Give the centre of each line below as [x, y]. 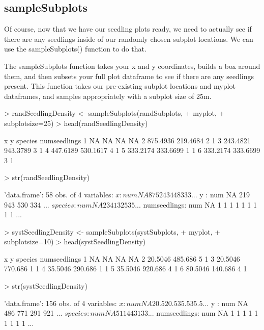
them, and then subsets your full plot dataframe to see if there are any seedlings [129, 76]
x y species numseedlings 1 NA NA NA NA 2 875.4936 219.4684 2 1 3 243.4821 [127, 140]
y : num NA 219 [225, 194]
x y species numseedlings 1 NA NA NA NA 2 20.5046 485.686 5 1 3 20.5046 [122, 258]
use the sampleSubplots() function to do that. [75, 49]
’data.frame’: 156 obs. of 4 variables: [61, 303]
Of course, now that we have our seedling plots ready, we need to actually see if [128, 29]
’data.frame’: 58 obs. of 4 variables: [59, 194]
